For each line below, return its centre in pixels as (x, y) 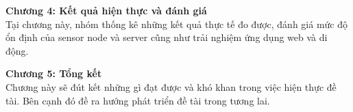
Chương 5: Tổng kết (54, 73)
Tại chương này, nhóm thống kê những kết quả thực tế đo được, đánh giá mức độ (176, 24)
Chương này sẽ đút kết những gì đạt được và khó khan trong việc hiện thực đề (171, 86)
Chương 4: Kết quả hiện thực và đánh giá (106, 10)
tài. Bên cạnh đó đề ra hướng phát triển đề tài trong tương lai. (138, 100)
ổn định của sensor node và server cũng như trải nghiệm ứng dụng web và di (167, 37)
